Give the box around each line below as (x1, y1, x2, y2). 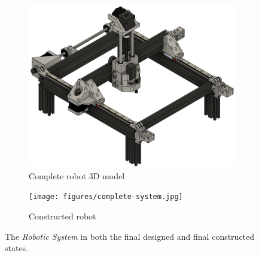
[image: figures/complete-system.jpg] (29, 192, 183, 201)
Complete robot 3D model (29, 169, 125, 182)
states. (5, 242, 29, 254)
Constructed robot (29, 210, 96, 222)
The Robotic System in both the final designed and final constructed (5, 230, 255, 242)
